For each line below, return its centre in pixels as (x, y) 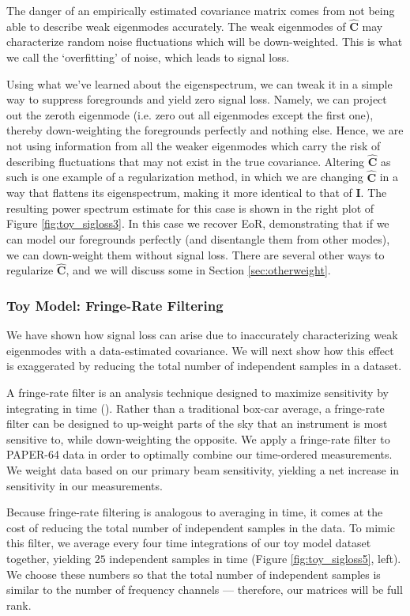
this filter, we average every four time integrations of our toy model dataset (189, 543)
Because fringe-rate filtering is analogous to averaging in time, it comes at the (195, 512)
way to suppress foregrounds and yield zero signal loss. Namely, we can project (197, 99)
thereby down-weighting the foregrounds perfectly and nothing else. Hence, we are (205, 130)
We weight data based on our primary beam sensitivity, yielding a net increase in (203, 469)
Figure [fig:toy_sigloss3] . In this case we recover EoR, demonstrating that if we (198, 223)
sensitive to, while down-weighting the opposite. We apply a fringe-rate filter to (198, 438)
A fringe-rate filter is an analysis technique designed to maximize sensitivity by (197, 392)
